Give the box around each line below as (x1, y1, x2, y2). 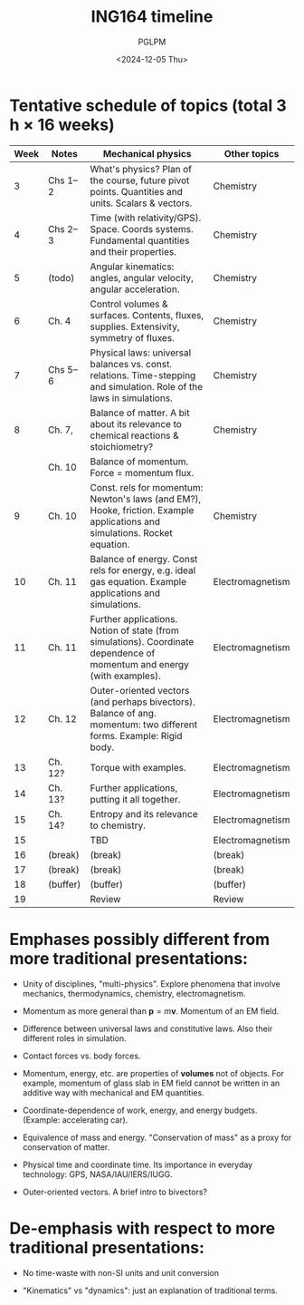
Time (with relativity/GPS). (90, 211, 202, 224)
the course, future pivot (90, 174, 190, 187)
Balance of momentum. (90, 455, 189, 468)
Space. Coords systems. (90, 222, 195, 235)
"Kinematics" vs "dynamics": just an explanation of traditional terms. (22, 1285, 278, 1296)
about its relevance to (90, 417, 183, 430)
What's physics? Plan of (90, 162, 193, 175)
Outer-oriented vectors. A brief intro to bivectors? (22, 1186, 208, 1197)
